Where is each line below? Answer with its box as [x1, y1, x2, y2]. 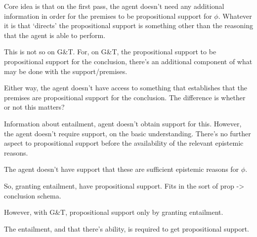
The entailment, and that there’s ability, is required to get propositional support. [4, 223, 250, 234]
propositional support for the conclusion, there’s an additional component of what [4, 56, 253, 66]
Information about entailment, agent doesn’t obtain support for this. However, [4, 118, 242, 128]
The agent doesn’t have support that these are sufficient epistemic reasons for [4, 164, 239, 174]
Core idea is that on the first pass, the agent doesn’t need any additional [4, 1, 224, 11]
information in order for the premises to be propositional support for [4, 10, 212, 21]
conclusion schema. [4, 190, 61, 200]
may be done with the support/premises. [4, 66, 128, 76]
